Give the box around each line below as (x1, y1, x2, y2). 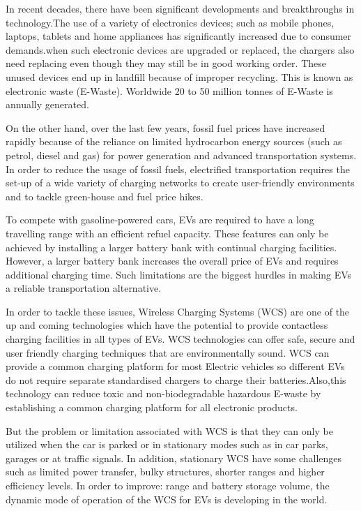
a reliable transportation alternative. (6, 281, 162, 295)
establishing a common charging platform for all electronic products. (6, 400, 298, 415)
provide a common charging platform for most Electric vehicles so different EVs (6, 359, 345, 373)
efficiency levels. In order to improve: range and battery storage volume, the (6, 478, 330, 492)
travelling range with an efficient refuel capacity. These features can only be (6, 225, 329, 240)
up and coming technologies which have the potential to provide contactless (6, 318, 328, 332)
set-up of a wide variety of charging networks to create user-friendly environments (6, 175, 355, 190)
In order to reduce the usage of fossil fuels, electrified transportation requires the (6, 161, 350, 176)
